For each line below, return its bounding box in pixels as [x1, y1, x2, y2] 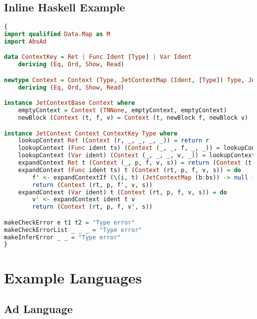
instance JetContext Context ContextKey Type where [4, 130, 177, 137]
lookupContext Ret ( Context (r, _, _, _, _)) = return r [18, 137, 210, 144]
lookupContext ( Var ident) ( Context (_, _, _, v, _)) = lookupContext [18, 152, 256, 159]
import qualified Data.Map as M [4, 31, 110, 38]
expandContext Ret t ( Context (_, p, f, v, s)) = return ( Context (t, [18, 159, 256, 167]
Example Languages [4, 267, 142, 287]
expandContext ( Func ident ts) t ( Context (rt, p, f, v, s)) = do [18, 166, 241, 174]
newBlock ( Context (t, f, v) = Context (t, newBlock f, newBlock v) [18, 114, 249, 122]
